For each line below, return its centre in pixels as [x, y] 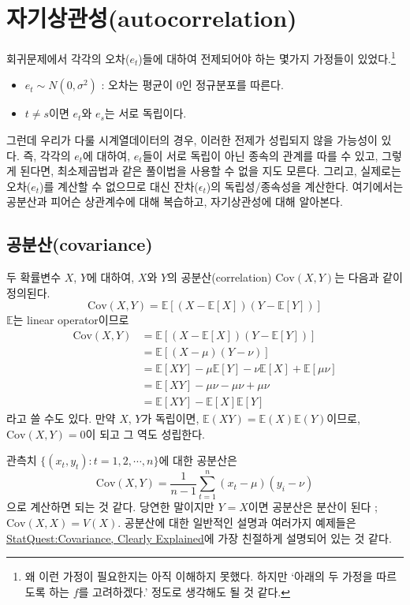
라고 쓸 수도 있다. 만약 [61, 418]
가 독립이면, [170, 418]
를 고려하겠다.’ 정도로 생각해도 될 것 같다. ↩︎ [184, 591]
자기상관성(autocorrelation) [152, 18]
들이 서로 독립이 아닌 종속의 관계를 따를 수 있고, [260, 155]
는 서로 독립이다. [145, 113]
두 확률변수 [34, 277]
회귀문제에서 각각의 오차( [68, 58]
